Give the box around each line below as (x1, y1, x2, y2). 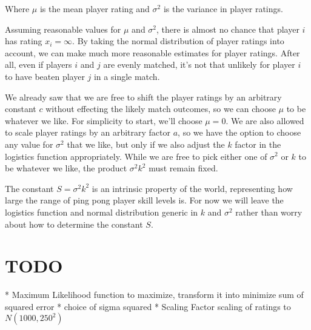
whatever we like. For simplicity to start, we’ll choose (5, 114, 202, 127)
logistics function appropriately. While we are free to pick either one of (5, 150, 267, 162)
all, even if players (5, 58, 72, 71)
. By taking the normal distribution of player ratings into (72, 35, 284, 47)
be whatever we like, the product (5, 162, 127, 174)
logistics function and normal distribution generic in (5, 205, 198, 218)
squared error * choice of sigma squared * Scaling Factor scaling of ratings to (5, 300, 291, 312)
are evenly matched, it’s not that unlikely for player (103, 58, 295, 71)
